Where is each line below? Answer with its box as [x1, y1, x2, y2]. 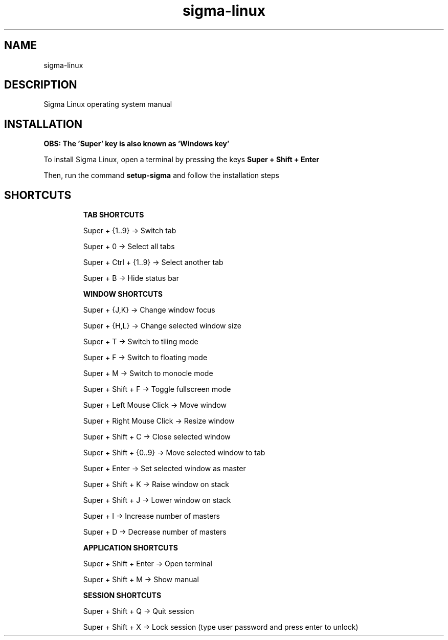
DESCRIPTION [4, 78, 77, 92]
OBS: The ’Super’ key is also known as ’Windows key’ [43, 139, 230, 148]
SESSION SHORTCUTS [83, 591, 162, 600]
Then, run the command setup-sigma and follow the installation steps [43, 171, 279, 180]
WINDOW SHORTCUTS [83, 290, 163, 299]
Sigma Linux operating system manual [43, 100, 172, 109]
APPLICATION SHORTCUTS [83, 543, 178, 553]
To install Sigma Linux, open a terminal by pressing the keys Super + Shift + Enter [43, 155, 320, 164]
